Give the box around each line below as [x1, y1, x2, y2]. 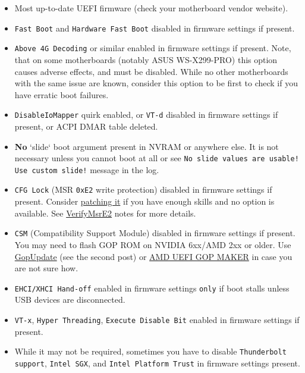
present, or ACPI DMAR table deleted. [14, 120, 158, 132]
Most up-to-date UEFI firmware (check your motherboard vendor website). [14, 2, 288, 14]
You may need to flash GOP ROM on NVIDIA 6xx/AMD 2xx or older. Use [14, 238, 291, 250]
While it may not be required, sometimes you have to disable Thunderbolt [14, 345, 287, 358]
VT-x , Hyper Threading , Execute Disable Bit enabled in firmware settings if [14, 313, 300, 325]
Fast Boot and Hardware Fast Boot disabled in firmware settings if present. [14, 21, 295, 34]
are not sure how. [14, 262, 78, 274]
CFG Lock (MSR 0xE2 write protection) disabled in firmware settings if [14, 183, 272, 196]
